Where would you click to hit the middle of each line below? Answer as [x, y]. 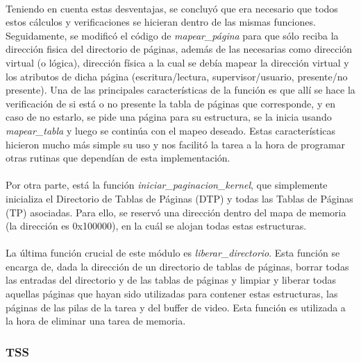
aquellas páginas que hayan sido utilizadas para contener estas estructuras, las [172, 294]
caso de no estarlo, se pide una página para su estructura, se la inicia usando [169, 117]
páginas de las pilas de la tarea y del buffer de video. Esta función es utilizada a [176, 307]
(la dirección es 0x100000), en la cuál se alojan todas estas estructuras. [156, 226]
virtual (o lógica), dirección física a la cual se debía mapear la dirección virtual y [177, 62]
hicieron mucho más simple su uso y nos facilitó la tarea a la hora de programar [176, 144]
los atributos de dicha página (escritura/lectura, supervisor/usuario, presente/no [177, 76]
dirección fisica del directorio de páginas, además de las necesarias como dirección [179, 49]
